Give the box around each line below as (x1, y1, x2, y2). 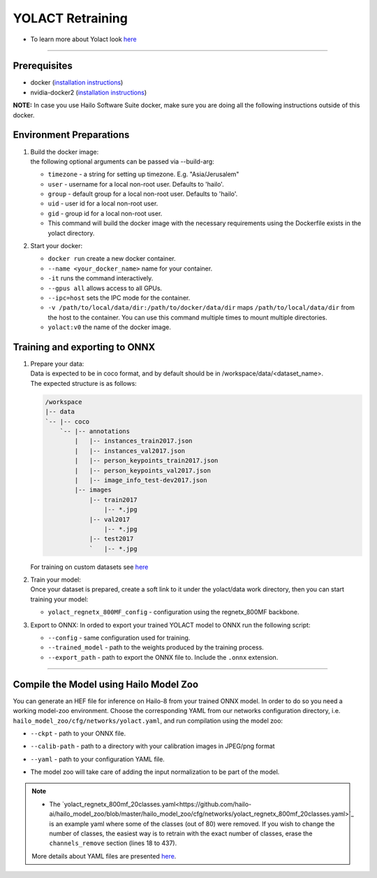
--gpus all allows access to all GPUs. (47, 284, 163, 292)
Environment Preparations (13, 129, 130, 141)
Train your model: (30, 575, 82, 584)
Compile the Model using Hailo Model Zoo (13, 678, 199, 690)
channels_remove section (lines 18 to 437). (49, 839, 177, 847)
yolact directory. (47, 229, 95, 237)
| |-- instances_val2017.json (74, 447, 185, 454)
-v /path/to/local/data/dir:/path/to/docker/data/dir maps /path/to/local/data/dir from (47, 303, 355, 312)
